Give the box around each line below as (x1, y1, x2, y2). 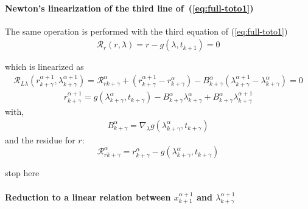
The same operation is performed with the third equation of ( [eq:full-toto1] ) (5, 24, 288, 37)
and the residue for (5, 133, 75, 146)
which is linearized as (5, 60, 84, 73)
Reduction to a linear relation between (5, 190, 171, 203)
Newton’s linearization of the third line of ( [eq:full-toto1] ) (5, 1, 254, 14)
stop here (5, 166, 40, 179)
